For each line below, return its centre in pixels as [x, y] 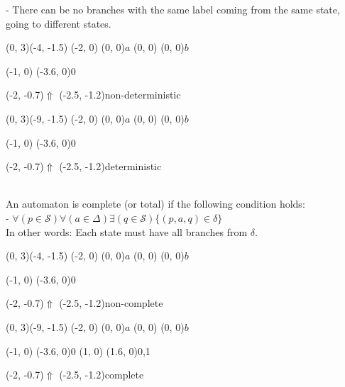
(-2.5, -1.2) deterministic [110, 166]
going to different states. [59, 23]
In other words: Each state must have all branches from [127, 231]
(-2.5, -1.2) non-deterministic [120, 95]
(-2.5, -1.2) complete [102, 375]
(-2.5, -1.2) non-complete [111, 303]
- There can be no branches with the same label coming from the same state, [173, 9]
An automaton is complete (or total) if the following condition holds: [155, 204]
